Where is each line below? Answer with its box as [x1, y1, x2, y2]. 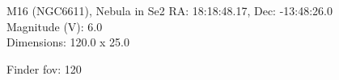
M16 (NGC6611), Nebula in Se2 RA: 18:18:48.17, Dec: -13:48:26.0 [6, 2, 333, 18]
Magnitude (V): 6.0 [6, 18, 103, 34]
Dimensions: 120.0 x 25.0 [6, 34, 130, 50]
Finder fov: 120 [6, 60, 82, 77]
